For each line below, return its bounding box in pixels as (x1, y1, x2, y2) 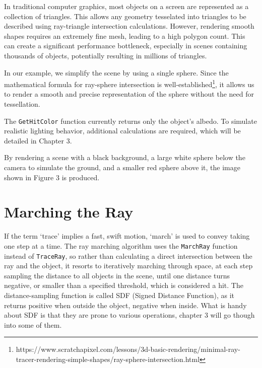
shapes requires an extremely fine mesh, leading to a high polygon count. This (4, 30, 245, 41)
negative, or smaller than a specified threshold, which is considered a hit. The (4, 280, 243, 290)
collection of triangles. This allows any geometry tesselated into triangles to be (4, 11, 246, 21)
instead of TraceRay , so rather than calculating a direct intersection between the (4, 250, 252, 261)
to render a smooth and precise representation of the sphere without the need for (4, 89, 254, 99)
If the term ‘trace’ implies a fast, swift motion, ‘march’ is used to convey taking (4, 231, 250, 241)
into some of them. (4, 319, 62, 330)
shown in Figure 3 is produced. (4, 172, 100, 182)
